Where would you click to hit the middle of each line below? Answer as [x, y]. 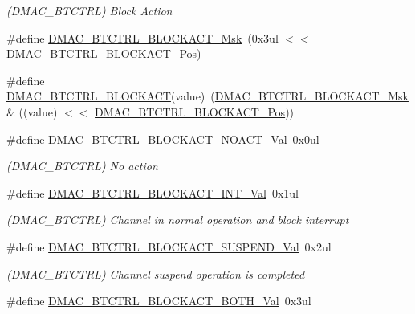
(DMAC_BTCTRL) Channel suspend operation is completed [156, 273]
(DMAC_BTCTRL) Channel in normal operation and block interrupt [178, 220]
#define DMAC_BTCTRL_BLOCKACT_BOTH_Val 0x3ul [159, 301]
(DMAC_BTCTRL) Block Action [90, 10]
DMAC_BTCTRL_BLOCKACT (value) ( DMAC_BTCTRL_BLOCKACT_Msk [207, 96]
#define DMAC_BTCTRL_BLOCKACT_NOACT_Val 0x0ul [163, 139]
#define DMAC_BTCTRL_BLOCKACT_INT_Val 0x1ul [153, 192]
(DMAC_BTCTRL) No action [82, 166]
